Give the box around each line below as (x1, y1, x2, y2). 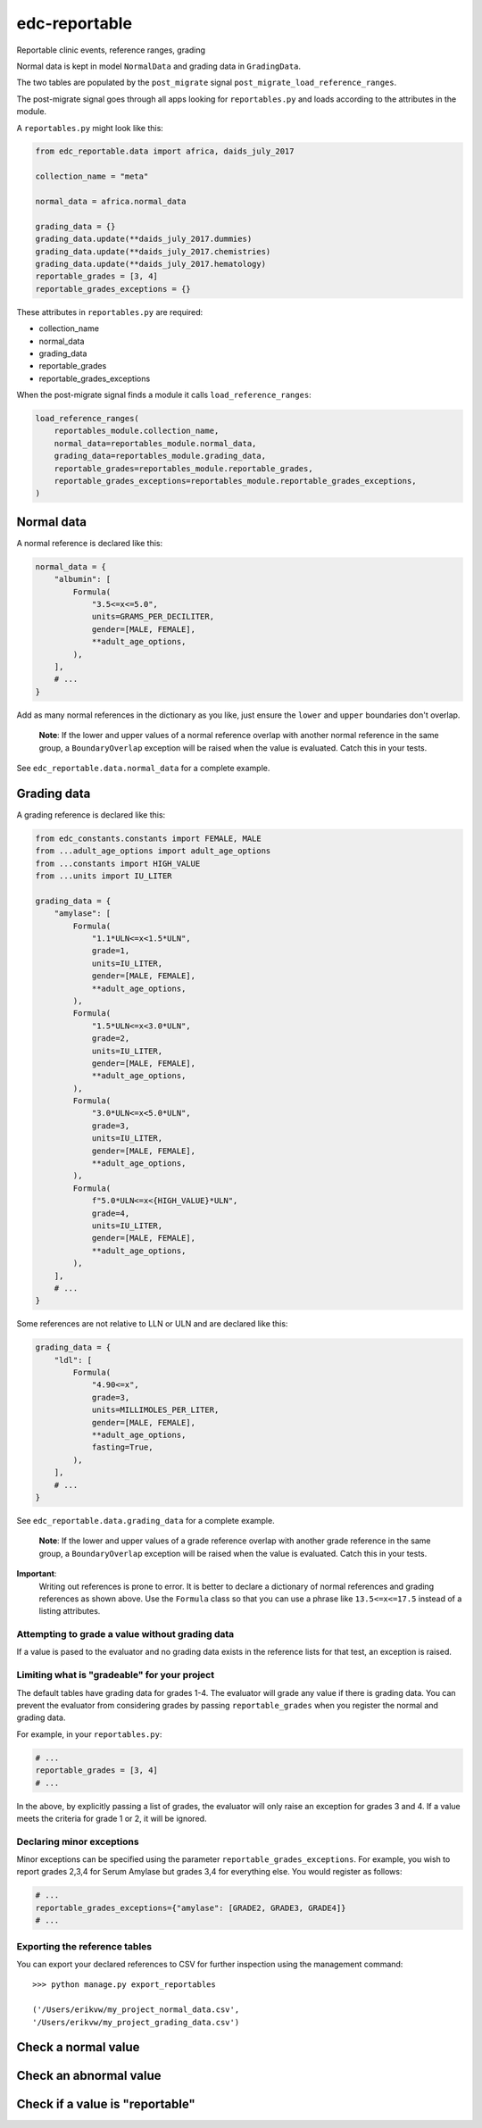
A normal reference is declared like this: (16, 537, 163, 548)
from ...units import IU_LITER (35, 871, 173, 881)
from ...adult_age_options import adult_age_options (35, 846, 271, 856)
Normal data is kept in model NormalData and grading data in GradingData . (16, 61, 302, 71)
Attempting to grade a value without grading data (16, 1628, 235, 1641)
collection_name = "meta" (35, 171, 149, 182)
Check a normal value (16, 2040, 140, 2055)
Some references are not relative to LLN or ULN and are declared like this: (16, 1318, 288, 1329)
